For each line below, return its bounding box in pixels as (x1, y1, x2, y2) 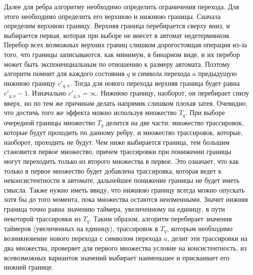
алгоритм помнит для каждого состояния (4, 68, 125, 79)
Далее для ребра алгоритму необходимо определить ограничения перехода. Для (4, 1, 239, 11)
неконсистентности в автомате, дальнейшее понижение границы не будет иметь (4, 175, 240, 185)
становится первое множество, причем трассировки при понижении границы (4, 146, 232, 157)
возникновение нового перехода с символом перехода (4, 233, 162, 243)
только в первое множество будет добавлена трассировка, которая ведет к (4, 165, 222, 176)
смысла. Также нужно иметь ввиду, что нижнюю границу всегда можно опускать (4, 184, 245, 195)
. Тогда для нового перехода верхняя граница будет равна (70, 78, 240, 88)
